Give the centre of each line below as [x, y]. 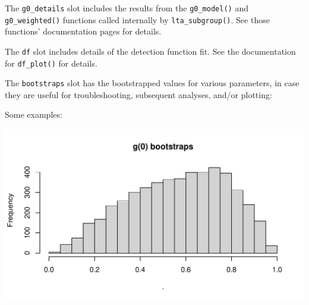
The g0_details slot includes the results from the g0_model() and [127, 8]
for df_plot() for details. [51, 63]
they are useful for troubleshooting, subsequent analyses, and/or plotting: [138, 94]
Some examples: [34, 114]
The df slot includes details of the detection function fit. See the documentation [150, 51]
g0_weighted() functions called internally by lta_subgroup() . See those [137, 19]
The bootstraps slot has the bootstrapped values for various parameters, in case [152, 83]
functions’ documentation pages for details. [83, 31]
